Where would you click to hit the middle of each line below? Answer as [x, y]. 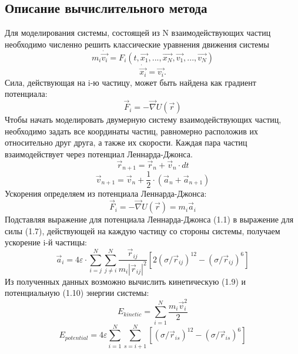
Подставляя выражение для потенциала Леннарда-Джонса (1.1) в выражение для [149, 219]
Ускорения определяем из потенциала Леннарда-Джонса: [106, 193]
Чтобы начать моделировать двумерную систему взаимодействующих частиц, [143, 119]
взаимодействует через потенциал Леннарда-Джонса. [99, 154]
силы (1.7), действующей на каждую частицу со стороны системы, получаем [143, 230]
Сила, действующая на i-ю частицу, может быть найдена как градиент [130, 82]
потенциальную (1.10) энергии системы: [77, 293]
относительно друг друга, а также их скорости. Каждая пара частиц [126, 142]
